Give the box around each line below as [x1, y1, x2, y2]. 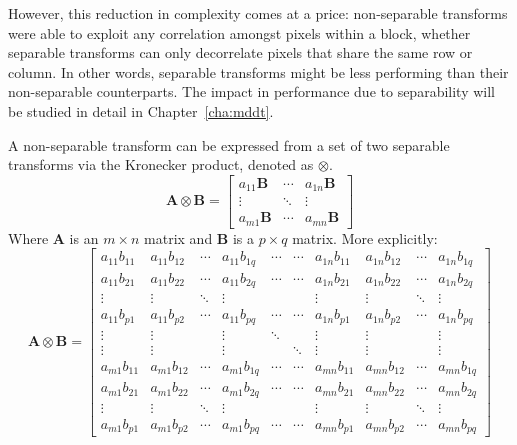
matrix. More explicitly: [292, 227, 438, 248]
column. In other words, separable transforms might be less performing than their [8, 61, 509, 82]
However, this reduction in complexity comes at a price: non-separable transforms [8, 3, 508, 23]
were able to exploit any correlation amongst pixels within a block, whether [8, 22, 471, 43]
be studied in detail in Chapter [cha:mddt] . [8, 100, 274, 121]
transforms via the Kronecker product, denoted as [8, 154, 314, 175]
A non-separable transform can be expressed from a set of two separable [8, 134, 450, 155]
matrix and [144, 227, 213, 248]
